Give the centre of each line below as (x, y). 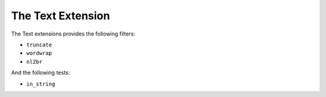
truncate (39, 45)
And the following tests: (40, 73)
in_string (41, 84)
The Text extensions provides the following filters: (73, 34)
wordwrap (39, 53)
